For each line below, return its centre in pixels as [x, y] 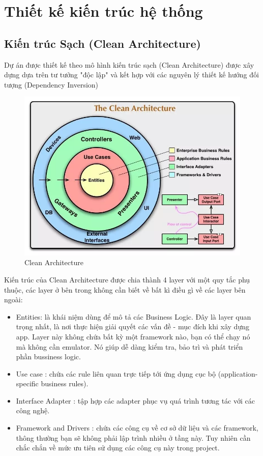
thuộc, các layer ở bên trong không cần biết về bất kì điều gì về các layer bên [125, 289]
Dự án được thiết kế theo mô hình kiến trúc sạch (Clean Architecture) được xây [129, 64]
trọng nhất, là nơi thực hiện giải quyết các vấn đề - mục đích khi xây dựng [133, 326]
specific [27, 383]
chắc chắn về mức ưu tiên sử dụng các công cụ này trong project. [118, 448]
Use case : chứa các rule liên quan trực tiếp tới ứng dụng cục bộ [116, 373]
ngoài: [13, 300]
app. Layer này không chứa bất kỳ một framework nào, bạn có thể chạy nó [133, 336]
